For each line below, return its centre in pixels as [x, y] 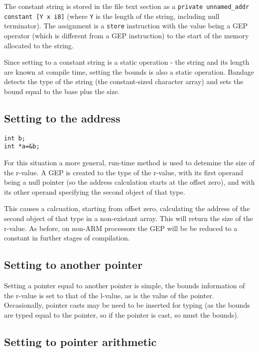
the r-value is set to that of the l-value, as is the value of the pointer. [109, 295]
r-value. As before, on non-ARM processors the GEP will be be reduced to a [121, 228]
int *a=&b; [22, 147]
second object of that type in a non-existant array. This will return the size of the [129, 218]
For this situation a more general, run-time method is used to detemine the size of [129, 163]
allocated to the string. [39, 45]
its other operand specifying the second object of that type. [95, 191]
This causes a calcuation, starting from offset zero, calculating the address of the [127, 208]
